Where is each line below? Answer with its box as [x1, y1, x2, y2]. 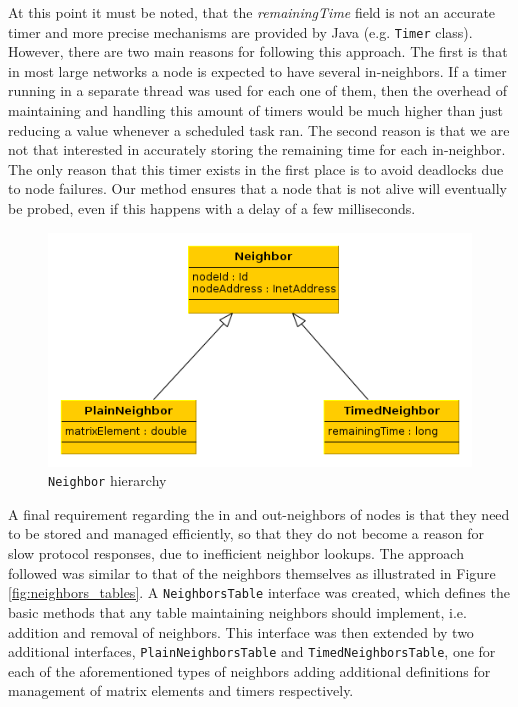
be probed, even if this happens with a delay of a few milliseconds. [8, 198, 416, 218]
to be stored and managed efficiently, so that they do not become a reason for [8, 523, 484, 544]
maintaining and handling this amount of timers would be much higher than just [8, 100, 504, 121]
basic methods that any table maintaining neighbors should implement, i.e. [8, 601, 467, 622]
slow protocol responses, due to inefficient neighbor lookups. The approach [8, 543, 464, 564]
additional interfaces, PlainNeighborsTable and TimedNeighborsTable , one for [8, 641, 496, 662]
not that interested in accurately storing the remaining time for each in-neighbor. [8, 139, 506, 160]
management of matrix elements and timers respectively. [8, 680, 354, 701]
